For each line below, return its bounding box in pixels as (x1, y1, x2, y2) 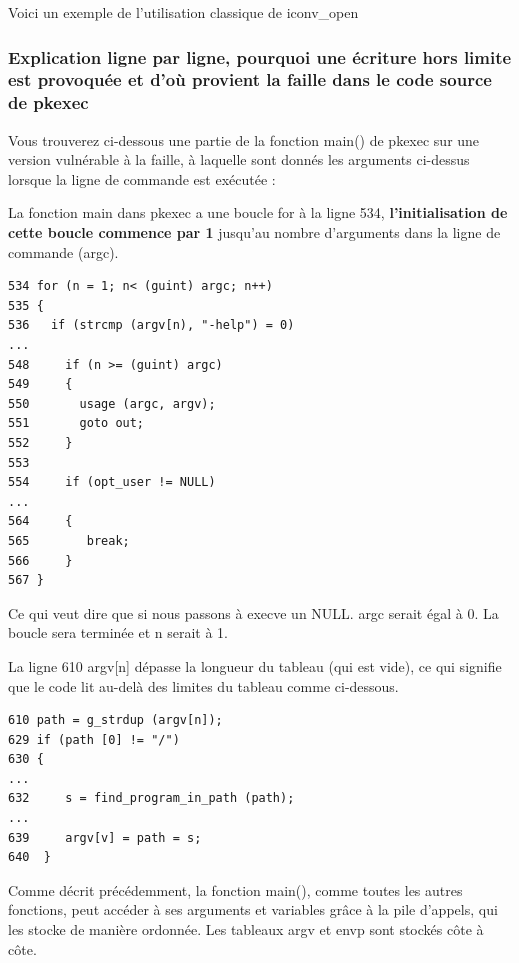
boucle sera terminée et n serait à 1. (8, 622, 228, 643)
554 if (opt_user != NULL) (8, 475, 216, 490)
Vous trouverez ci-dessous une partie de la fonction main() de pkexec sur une (8, 129, 480, 150)
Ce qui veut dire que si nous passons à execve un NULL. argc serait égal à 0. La (8, 602, 499, 623)
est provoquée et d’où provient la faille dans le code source (8, 67, 492, 92)
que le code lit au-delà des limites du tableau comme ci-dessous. (8, 675, 399, 696)
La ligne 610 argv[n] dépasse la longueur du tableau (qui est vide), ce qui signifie (8, 655, 502, 676)
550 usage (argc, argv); (8, 396, 216, 411)
